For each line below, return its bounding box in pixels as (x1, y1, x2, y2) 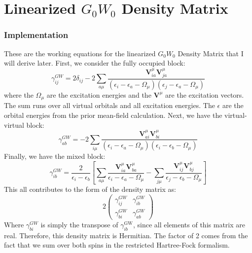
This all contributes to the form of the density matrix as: (4, 184, 176, 194)
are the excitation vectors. (165, 89, 244, 100)
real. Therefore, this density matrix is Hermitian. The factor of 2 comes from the (4, 230, 248, 240)
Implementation (4, 29, 69, 41)
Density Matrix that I (178, 48, 244, 58)
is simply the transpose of (40, 219, 118, 229)
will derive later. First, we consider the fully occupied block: (4, 58, 185, 68)
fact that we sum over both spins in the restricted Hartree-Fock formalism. (4, 240, 230, 250)
